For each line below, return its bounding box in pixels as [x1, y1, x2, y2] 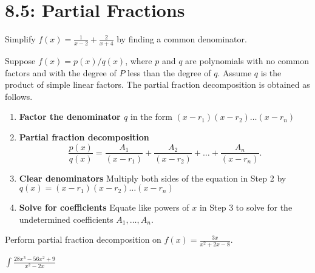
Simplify [5, 33, 36, 45]
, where [125, 54, 152, 67]
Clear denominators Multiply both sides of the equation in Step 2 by [19, 171, 286, 184]
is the [260, 66, 282, 79]
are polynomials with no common [185, 54, 309, 67]
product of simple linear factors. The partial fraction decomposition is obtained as [5, 78, 310, 91]
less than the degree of [127, 66, 211, 79]
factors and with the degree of [5, 66, 117, 79]
